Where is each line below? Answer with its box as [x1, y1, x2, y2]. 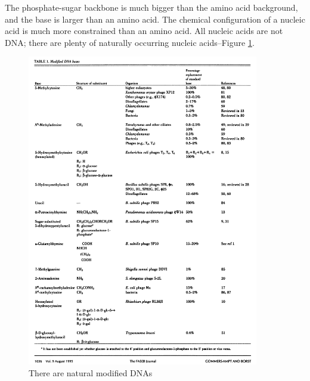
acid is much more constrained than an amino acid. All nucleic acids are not [5, 24, 283, 37]
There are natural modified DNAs [29, 366, 153, 379]
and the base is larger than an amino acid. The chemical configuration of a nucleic [5, 13, 305, 25]
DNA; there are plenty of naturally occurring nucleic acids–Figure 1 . [5, 36, 255, 48]
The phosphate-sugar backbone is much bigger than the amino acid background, [5, 1, 298, 13]
